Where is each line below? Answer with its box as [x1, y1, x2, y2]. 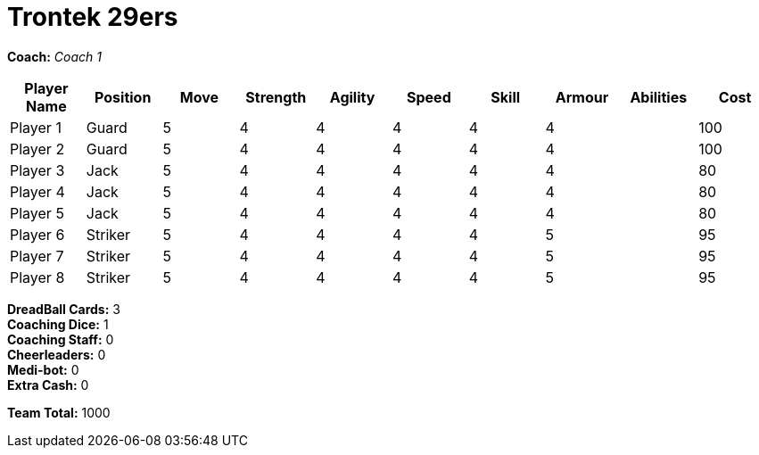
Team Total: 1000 [7, 404, 111, 420]
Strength [245, 87, 307, 106]
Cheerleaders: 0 [7, 346, 106, 362]
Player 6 [10, 225, 65, 244]
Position [95, 87, 152, 106]
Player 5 [10, 203, 64, 222]
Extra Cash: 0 [7, 376, 89, 393]
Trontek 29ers [7, 2, 178, 32]
